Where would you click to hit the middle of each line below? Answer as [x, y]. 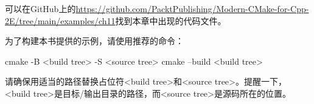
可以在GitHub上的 [40, 8]
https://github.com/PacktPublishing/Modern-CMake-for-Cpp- [192, 8]
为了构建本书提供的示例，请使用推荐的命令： [94, 41]
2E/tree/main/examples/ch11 [60, 20]
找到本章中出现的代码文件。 [171, 20]
